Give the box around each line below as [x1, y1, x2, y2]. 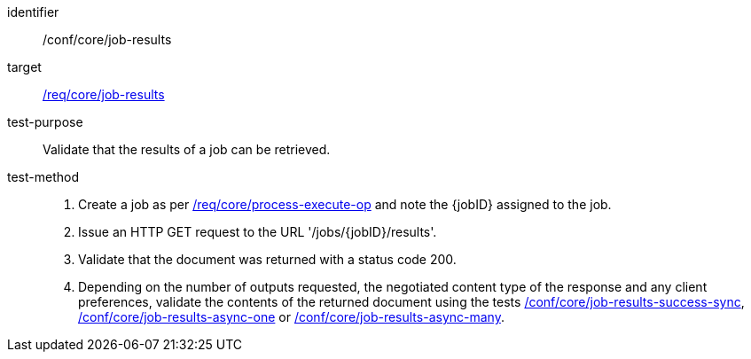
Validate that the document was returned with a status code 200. [78, 252, 457, 267]
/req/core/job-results [43, 87, 165, 102]
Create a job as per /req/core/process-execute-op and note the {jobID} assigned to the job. [78, 197, 612, 212]
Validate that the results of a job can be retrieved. [43, 142, 331, 157]
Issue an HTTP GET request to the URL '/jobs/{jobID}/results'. [78, 224, 437, 239]
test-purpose [7, 114, 83, 129]
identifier [7, 4, 59, 20]
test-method [7, 169, 79, 184]
